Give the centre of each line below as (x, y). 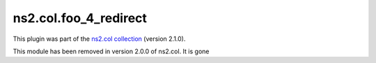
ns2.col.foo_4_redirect (80, 18)
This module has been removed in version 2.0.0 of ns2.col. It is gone (111, 51)
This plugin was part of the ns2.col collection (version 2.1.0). (99, 39)
